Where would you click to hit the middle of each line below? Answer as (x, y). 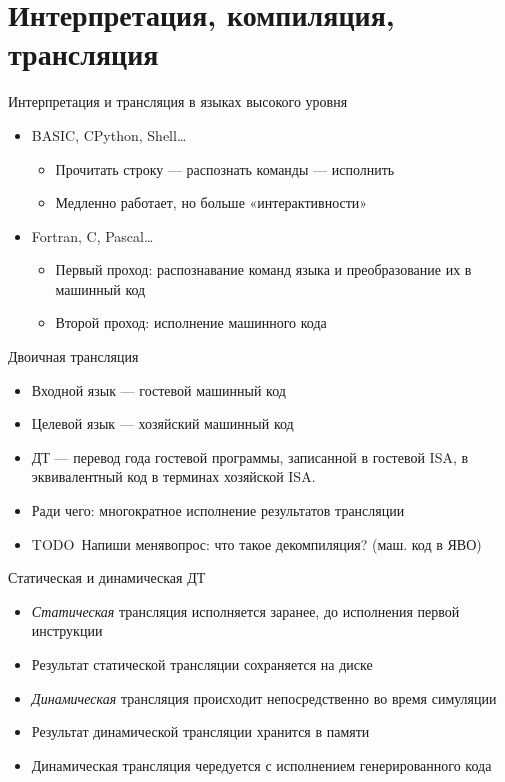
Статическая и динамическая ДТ (107, 577)
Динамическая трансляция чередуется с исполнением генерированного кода (261, 764)
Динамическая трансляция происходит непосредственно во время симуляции (264, 697)
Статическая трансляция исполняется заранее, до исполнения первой (245, 610)
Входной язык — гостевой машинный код (158, 389)
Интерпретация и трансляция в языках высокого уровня (178, 101)
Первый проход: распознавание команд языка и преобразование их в (263, 269)
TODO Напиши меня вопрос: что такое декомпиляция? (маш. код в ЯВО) (256, 543)
